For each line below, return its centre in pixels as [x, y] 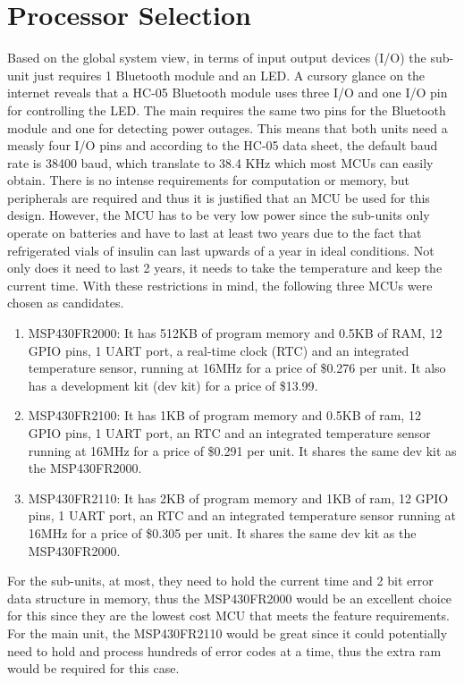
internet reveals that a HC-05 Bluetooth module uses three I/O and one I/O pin [228, 93]
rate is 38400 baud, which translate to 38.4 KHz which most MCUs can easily [220, 162]
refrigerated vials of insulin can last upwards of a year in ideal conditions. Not [221, 250]
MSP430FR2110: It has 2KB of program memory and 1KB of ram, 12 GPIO [238, 497]
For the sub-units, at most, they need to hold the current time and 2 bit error [220, 581]
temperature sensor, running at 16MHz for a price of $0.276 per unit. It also [237, 368]
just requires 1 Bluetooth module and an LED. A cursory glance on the [229, 75]
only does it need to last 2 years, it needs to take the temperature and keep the [225, 268]
